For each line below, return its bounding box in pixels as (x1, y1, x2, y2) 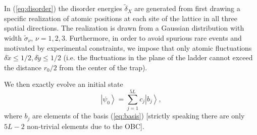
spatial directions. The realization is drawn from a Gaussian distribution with (4, 23, 244, 33)
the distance (4, 62, 41, 72)
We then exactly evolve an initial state (4, 79, 123, 89)
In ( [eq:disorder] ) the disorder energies (4, 3, 122, 14)
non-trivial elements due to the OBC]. (27, 120, 144, 131)
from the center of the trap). (59, 62, 147, 72)
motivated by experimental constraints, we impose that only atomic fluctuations (4, 42, 252, 53)
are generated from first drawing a (134, 3, 240, 14)
